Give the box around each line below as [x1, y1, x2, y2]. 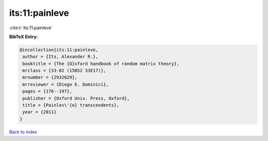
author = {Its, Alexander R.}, [22, 54, 99, 59]
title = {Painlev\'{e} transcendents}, [22, 102, 119, 108]
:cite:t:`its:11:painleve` [9, 25, 53, 31]
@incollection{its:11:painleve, [19, 47, 99, 52]
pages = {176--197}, [22, 89, 72, 94]
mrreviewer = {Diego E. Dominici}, [22, 82, 109, 87]
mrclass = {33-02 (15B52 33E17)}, [22, 68, 106, 74]
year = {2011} [22, 109, 57, 115]
